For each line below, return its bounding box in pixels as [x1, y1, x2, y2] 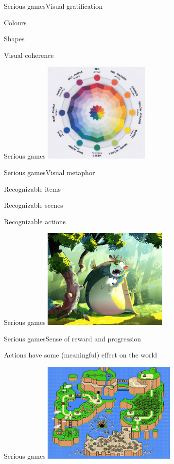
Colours [4, 17, 27, 27]
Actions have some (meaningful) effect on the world [4, 350, 157, 360]
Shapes [4, 34, 25, 44]
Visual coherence [4, 50, 54, 60]
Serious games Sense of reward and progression [4, 333, 141, 343]
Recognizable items [4, 183, 61, 194]
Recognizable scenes [4, 200, 63, 210]
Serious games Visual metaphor [4, 167, 95, 177]
